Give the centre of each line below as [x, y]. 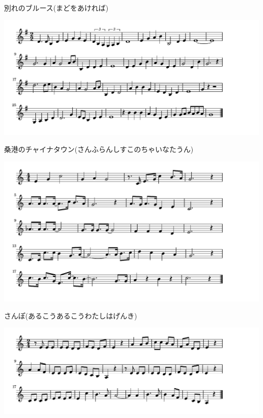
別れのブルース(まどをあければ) [56, 8]
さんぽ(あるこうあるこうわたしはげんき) [71, 315]
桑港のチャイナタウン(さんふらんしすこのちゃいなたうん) [99, 149]
